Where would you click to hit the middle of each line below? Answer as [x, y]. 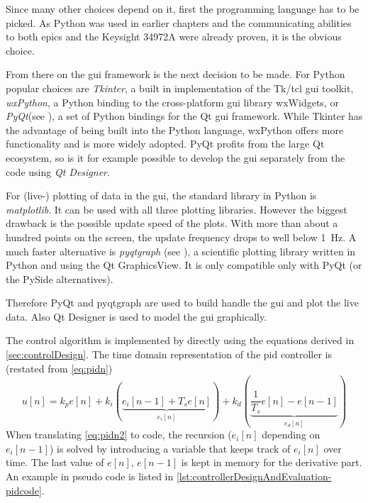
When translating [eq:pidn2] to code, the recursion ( [119, 435]
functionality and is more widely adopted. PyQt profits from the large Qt [165, 144]
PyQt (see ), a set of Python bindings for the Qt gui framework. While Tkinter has [184, 116]
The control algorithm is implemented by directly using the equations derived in [180, 340]
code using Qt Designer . [58, 171]
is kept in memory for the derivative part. [272, 462]
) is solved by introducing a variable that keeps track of [170, 448]
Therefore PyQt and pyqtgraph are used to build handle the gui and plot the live [182, 303]
